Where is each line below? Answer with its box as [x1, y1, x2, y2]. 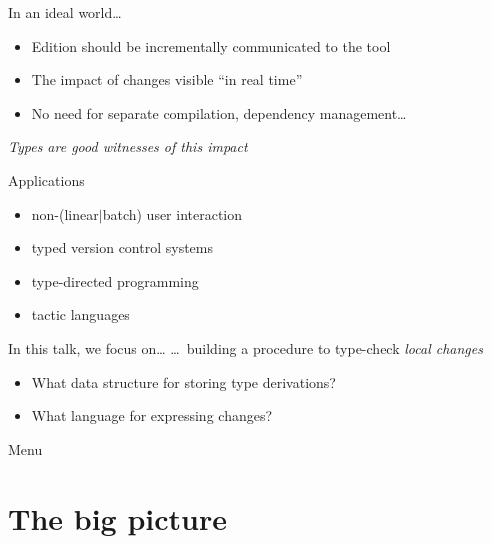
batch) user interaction [102, 203, 243, 224]
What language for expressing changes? [31, 405, 273, 426]
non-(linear [31, 203, 99, 224]
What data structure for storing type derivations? [31, 371, 336, 392]
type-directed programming [31, 270, 199, 291]
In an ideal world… [8, 2, 122, 22]
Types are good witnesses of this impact [8, 136, 248, 157]
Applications [8, 169, 85, 190]
